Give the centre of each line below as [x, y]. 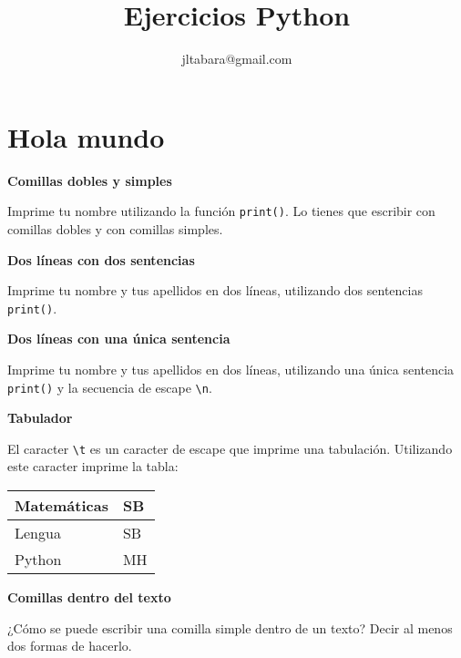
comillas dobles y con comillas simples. [115, 228]
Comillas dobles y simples [90, 180]
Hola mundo [86, 136]
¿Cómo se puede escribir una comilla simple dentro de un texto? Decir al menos [230, 627]
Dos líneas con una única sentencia [119, 339]
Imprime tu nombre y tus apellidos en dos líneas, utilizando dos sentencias [215, 290]
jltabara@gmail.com [237, 59]
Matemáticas [61, 506]
